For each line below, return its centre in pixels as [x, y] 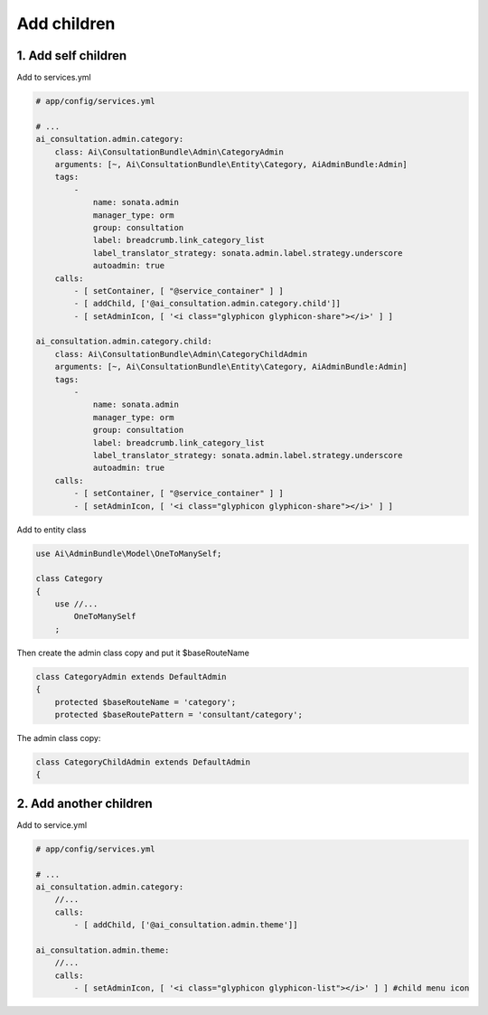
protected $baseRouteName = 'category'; [145, 702]
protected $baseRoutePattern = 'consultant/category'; [178, 714]
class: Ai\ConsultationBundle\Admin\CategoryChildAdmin [181, 354]
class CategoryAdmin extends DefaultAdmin [131, 677]
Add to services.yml [54, 78]
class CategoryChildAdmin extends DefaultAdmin [143, 762]
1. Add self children [72, 56]
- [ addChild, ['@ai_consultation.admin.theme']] [186, 925]
